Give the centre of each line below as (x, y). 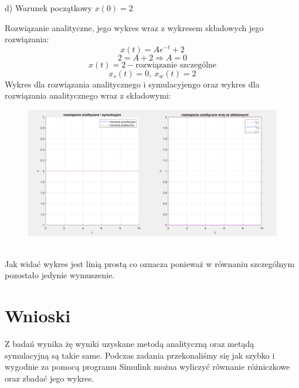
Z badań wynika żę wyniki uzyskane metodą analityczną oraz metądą (130, 344)
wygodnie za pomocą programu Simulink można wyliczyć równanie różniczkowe (147, 367)
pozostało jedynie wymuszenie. (60, 275)
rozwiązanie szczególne (176, 65)
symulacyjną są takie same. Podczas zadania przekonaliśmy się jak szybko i (140, 355)
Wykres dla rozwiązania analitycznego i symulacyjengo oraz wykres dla (132, 84)
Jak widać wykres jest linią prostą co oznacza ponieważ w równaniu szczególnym (150, 263)
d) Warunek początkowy (49, 8)
